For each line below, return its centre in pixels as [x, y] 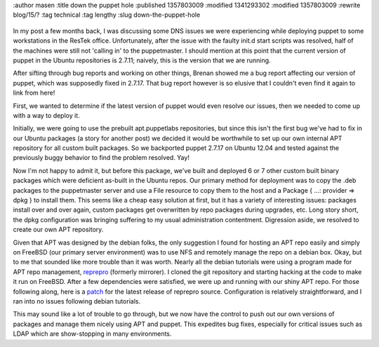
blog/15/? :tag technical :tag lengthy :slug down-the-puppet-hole [107, 15]
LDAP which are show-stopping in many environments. [92, 334]
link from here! [34, 93]
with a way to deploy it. [46, 115]
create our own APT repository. [58, 230]
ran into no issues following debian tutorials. [77, 301]
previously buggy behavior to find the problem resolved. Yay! [101, 158]
